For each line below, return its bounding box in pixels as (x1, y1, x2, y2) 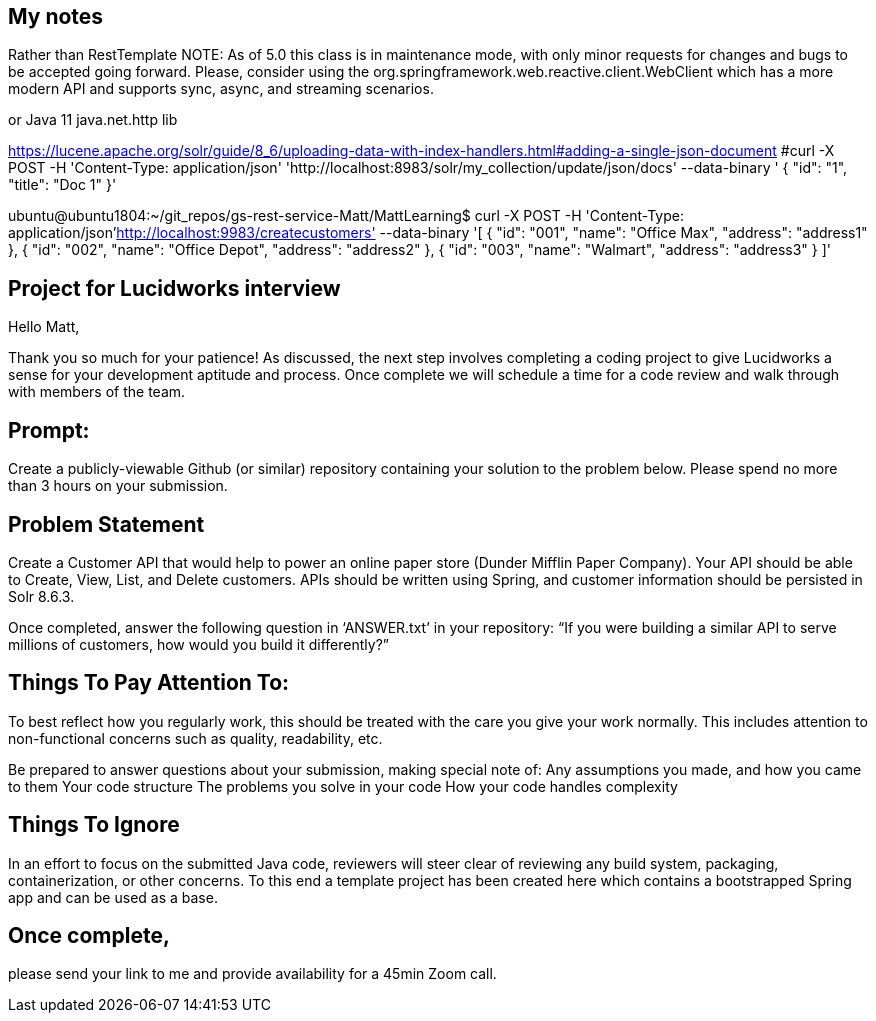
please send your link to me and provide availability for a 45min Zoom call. (8, 965, 497, 983)
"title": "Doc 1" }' (8, 176, 117, 194)
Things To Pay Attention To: (8, 670, 290, 696)
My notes (8, 4, 104, 29)
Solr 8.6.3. (8, 587, 75, 605)
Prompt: (8, 417, 90, 443)
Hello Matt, (8, 318, 80, 336)
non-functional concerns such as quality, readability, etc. (8, 729, 383, 747)
